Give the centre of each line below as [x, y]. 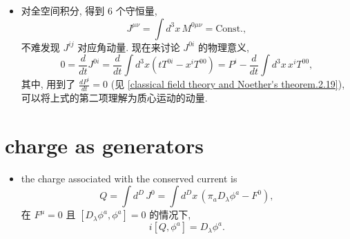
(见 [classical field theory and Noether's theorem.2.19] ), [228, 84]
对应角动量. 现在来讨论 [129, 47]
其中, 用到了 [48, 84]
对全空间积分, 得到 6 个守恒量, [89, 10]
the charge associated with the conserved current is [129, 178]
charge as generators [104, 145]
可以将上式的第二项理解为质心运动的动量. [114, 98]
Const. [229, 29]
